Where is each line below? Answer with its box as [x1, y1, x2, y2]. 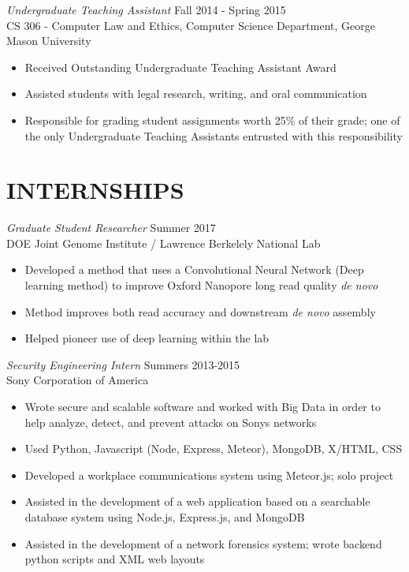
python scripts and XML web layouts [24, 551, 205, 567]
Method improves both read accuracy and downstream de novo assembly [24, 303, 376, 320]
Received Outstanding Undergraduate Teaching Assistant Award [24, 58, 336, 75]
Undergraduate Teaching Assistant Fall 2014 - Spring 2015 [6, 2, 286, 17]
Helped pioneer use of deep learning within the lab [24, 330, 270, 346]
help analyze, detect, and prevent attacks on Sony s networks [24, 413, 317, 430]
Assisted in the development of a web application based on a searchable [24, 493, 370, 510]
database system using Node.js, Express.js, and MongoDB [24, 509, 305, 525]
